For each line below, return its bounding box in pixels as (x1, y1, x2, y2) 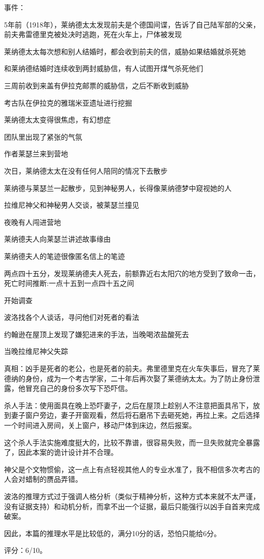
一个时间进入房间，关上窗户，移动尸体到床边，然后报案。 (4, 420, 196, 431)
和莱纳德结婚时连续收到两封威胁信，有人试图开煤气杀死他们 (4, 63, 203, 74)
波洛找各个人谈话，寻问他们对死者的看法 (4, 312, 139, 322)
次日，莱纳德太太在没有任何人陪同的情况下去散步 (4, 165, 168, 176)
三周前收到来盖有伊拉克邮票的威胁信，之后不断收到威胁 (4, 80, 189, 90)
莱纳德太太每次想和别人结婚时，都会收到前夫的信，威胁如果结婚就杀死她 (4, 46, 246, 56)
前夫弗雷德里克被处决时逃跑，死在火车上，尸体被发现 (4, 29, 182, 40)
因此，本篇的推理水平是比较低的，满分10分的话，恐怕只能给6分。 (4, 528, 221, 538)
